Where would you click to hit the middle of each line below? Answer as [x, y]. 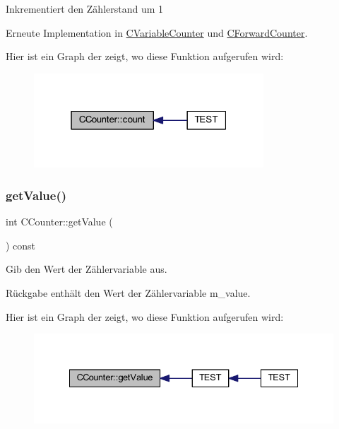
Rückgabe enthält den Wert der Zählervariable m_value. [128, 292]
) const [21, 245]
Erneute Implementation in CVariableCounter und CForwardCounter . [157, 32]
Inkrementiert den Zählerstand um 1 [85, 8]
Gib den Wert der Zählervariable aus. [87, 269]
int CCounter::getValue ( [59, 222]
